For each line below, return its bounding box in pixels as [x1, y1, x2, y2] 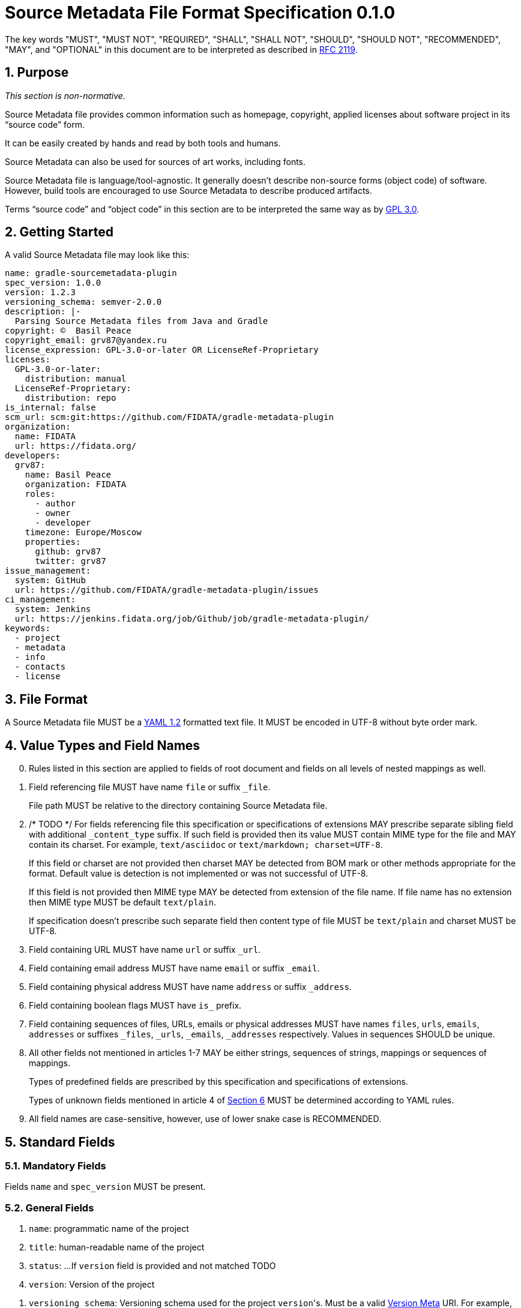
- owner [35, 508, 71, 518]
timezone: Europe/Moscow [25, 527, 142, 538]
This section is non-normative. [5, 90, 125, 101]
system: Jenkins [14, 604, 91, 614]
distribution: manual [25, 374, 127, 384]
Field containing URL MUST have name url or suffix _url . [29, 944, 261, 955]
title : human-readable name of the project [29, 1242, 205, 1253]
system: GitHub [14, 575, 86, 586]
